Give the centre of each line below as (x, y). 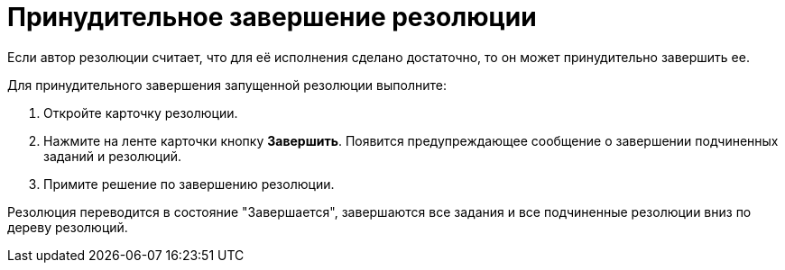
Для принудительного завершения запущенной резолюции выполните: (227, 85)
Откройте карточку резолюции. (141, 112)
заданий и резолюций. (113, 156)
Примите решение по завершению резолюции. (189, 184)
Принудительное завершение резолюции (272, 17)
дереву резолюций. (68, 227)
